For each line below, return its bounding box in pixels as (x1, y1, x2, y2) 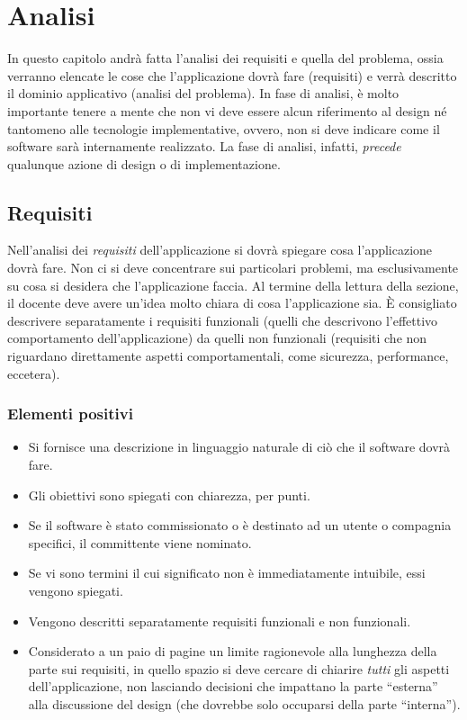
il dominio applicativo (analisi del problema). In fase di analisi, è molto (7, 84, 400, 103)
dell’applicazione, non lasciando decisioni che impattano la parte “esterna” (28, 677, 438, 696)
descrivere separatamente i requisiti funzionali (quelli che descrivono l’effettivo (7, 310, 438, 329)
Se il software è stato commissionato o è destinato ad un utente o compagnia (28, 516, 452, 535)
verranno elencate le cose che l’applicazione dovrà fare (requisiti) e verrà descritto (7, 66, 457, 85)
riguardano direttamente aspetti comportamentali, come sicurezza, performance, (7, 346, 449, 365)
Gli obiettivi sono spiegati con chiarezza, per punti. (28, 485, 310, 504)
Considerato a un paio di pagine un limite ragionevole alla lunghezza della (28, 642, 437, 661)
